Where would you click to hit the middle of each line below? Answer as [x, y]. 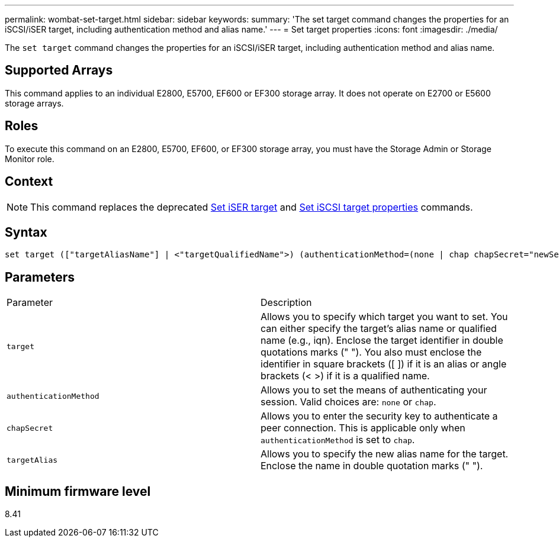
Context [29, 182]
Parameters [40, 277]
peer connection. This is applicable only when [363, 428]
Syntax [26, 232]
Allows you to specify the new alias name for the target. [385, 454]
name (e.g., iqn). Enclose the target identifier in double [382, 341]
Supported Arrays [59, 70]
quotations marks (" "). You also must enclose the [371, 352]
